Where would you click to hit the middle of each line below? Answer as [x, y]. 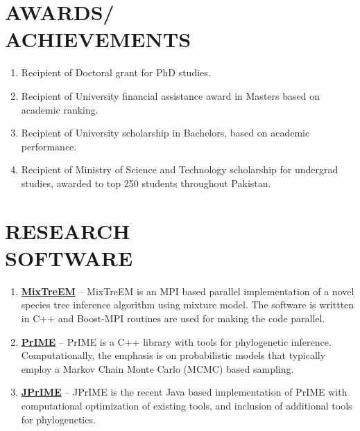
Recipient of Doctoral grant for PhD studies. [116, 72]
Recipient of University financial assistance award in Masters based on [170, 95]
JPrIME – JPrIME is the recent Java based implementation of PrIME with [184, 392]
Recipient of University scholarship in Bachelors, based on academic [165, 133]
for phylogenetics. [58, 419]
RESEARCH [68, 230]
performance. [49, 146]
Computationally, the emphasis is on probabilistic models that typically [173, 355]
